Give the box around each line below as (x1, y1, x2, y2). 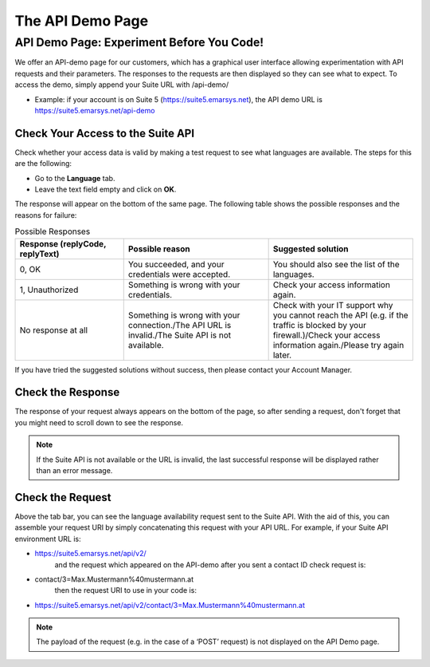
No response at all (19, 324, 88, 335)
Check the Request (14, 491, 111, 504)
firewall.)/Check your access (272, 330, 381, 341)
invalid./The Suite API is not (127, 330, 232, 341)
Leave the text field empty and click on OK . (34, 184, 177, 195)
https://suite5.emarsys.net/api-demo (34, 105, 155, 115)
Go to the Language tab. (34, 173, 115, 183)
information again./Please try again (272, 339, 405, 350)
